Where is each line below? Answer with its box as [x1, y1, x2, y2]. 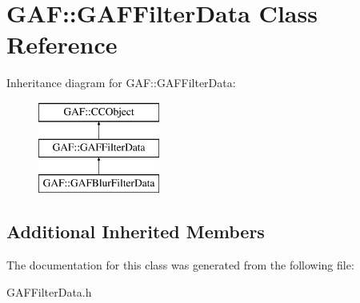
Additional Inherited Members [6, 219, 265, 244]
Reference [6, 28, 118, 61]
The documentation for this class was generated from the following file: [6, 257, 354, 273]
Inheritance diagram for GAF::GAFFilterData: [6, 74, 236, 91]
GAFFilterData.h [6, 283, 92, 300]
